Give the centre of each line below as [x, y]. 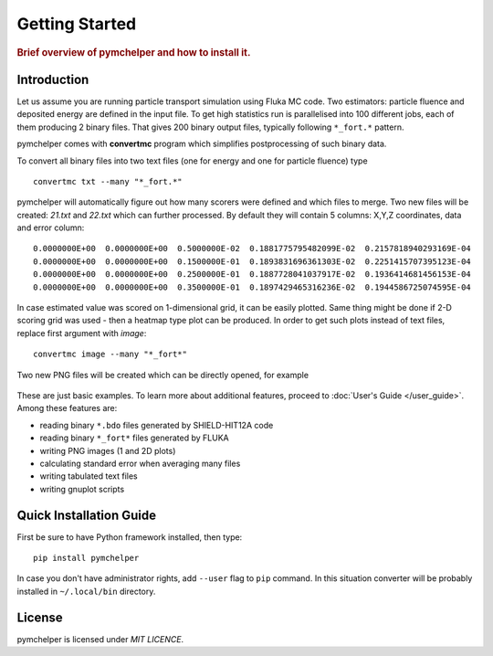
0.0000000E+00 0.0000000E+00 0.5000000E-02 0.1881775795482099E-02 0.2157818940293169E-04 [252, 249]
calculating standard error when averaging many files [140, 463]
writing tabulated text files [89, 476]
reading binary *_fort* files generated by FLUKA [134, 438]
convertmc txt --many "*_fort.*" [108, 181]
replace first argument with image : [82, 333]
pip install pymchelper [86, 558]
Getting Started [77, 24]
